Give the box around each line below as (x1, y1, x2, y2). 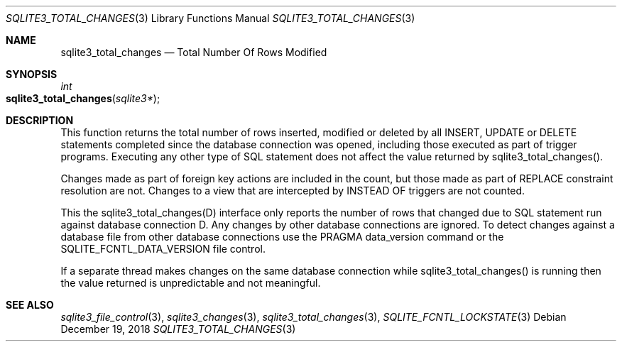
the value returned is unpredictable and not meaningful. (60, 277, 321, 289)
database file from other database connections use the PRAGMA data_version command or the (60, 231, 504, 243)
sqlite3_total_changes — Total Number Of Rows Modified (60, 46, 327, 58)
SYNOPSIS (6, 68, 58, 80)
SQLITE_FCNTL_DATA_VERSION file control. (60, 243, 266, 255)
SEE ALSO (6, 299, 54, 311)
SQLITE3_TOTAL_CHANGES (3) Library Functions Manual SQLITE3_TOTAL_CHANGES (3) (6, 12, 415, 24)
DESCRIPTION (6, 114, 74, 126)
